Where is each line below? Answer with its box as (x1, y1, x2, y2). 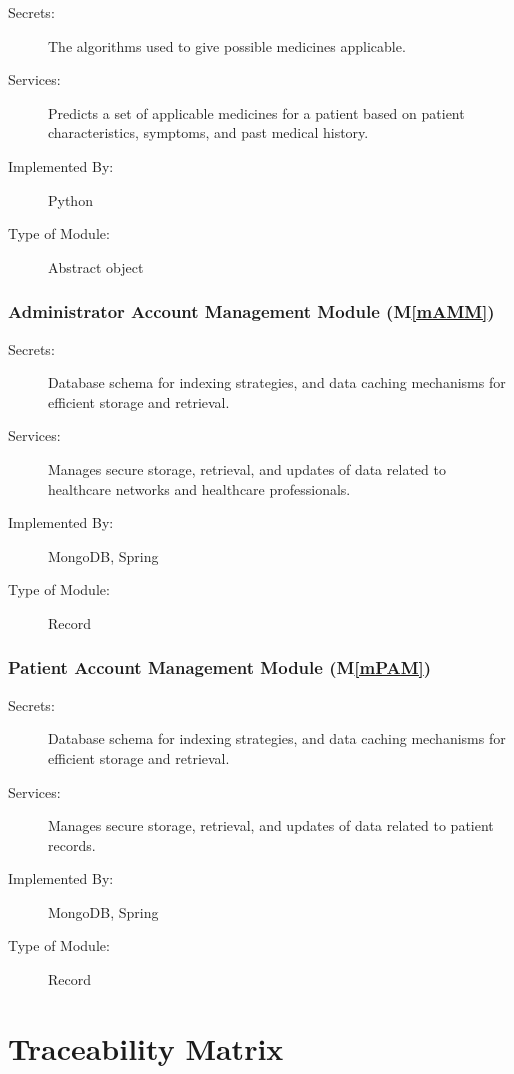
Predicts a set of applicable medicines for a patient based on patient (48, 102, 465, 123)
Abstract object (48, 256, 144, 277)
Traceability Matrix (8, 1027, 284, 1068)
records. (48, 834, 96, 855)
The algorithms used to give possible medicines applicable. (48, 35, 406, 56)
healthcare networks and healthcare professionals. (48, 478, 351, 499)
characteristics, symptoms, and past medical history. (48, 122, 369, 143)
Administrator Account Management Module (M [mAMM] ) (8, 299, 495, 324)
